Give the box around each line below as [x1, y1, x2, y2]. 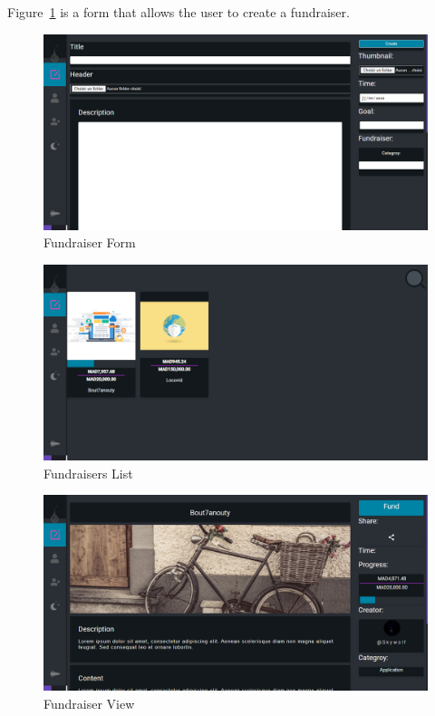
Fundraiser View [43, 693, 135, 712]
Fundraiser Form [43, 233, 136, 252]
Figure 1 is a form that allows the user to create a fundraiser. [7, 3, 350, 21]
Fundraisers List [43, 463, 133, 482]
